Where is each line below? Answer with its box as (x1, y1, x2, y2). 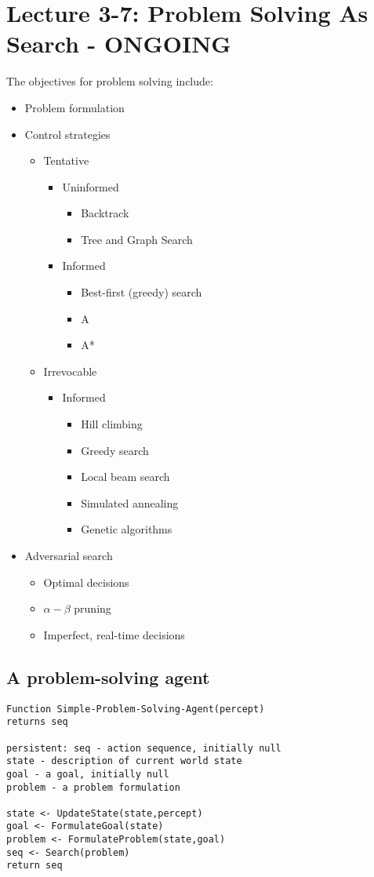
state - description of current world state (6, 755, 242, 767)
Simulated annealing (81, 494, 179, 511)
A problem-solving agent (6, 664, 210, 689)
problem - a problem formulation (6, 781, 180, 793)
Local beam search (81, 468, 170, 485)
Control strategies (24, 126, 111, 142)
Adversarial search (24, 548, 113, 563)
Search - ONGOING (6, 27, 231, 60)
